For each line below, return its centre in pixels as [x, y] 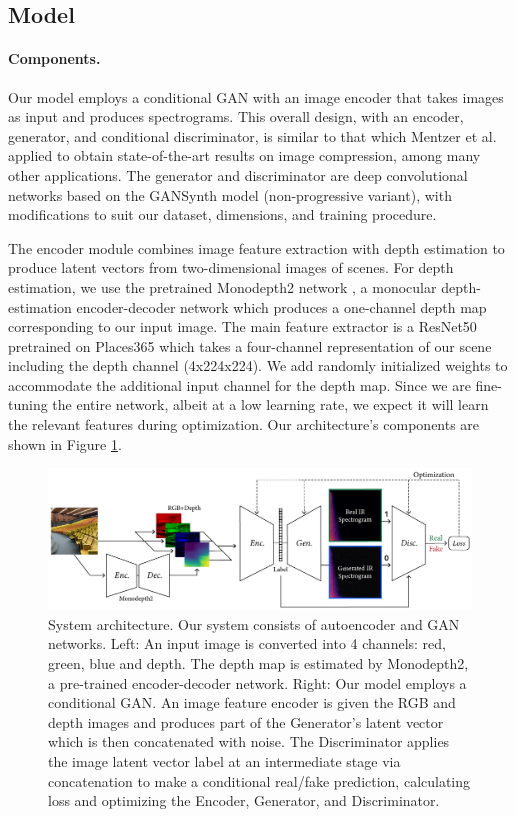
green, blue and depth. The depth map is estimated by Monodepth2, [258, 663]
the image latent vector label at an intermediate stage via [224, 761]
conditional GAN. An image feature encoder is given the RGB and [252, 702]
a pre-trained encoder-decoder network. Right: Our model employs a [257, 682]
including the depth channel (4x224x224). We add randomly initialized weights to [258, 365]
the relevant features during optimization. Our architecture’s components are [244, 424]
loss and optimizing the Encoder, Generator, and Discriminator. [244, 800]
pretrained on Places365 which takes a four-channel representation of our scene [250, 345]
